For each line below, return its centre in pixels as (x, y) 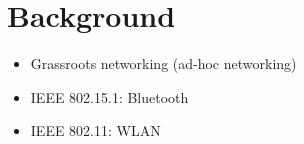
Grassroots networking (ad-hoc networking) (163, 63)
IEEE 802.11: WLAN (95, 130)
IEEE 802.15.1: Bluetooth (109, 96)
